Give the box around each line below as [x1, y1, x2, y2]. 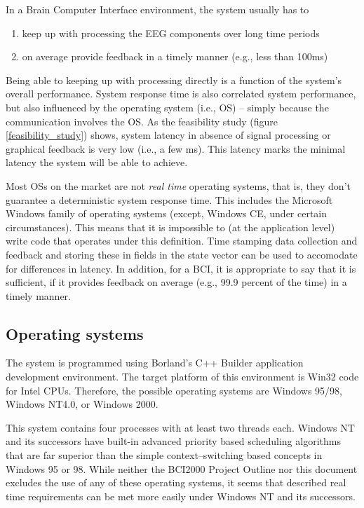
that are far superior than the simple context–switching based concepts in [6, 448, 323, 462]
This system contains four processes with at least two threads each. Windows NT [6, 420, 355, 434]
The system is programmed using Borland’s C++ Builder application [6, 355, 304, 370]
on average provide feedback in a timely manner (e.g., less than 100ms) [22, 49, 328, 64]
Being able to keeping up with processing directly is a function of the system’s [6, 72, 342, 87]
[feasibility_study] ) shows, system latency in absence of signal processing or [6, 128, 331, 142]
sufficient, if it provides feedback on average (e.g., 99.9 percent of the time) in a [6, 275, 347, 289]
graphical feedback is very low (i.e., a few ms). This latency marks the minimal [6, 141, 346, 156]
